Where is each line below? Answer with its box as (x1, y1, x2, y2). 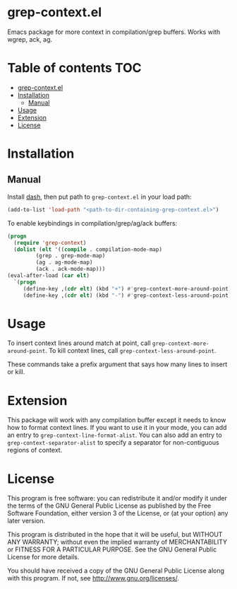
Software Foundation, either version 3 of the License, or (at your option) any (7, 509, 229, 518)
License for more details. (7, 553, 80, 561)
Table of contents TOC (7, 60, 142, 76)
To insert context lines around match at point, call (7, 339, 151, 347)
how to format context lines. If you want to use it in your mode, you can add (7, 424, 227, 432)
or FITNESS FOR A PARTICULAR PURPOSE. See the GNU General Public (7, 545, 217, 554)
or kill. (7, 368, 25, 376)
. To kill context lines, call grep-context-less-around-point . (44, 346, 217, 355)
